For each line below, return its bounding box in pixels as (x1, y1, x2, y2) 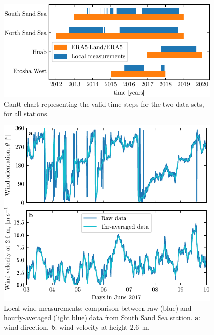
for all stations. (4, 108, 49, 118)
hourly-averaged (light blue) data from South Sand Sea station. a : (4, 312, 200, 322)
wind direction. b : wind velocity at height (4, 322, 128, 332)
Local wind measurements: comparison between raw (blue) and (4, 303, 192, 313)
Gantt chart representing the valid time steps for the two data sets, (4, 99, 204, 109)
